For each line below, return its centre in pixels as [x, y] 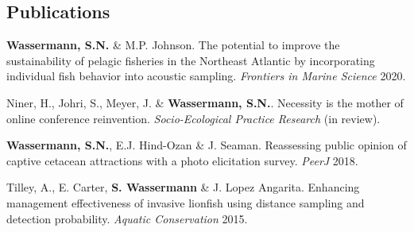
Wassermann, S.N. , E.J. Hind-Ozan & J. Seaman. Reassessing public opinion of [207, 145]
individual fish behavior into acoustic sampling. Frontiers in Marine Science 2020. [206, 76]
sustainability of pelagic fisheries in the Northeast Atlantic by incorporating [191, 60]
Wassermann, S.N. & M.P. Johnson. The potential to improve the [173, 45]
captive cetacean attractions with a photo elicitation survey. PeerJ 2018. [182, 160]
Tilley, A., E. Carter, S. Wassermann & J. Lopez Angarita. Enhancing [183, 187]
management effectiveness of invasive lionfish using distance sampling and [186, 202]
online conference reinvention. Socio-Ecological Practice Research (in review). [193, 118]
